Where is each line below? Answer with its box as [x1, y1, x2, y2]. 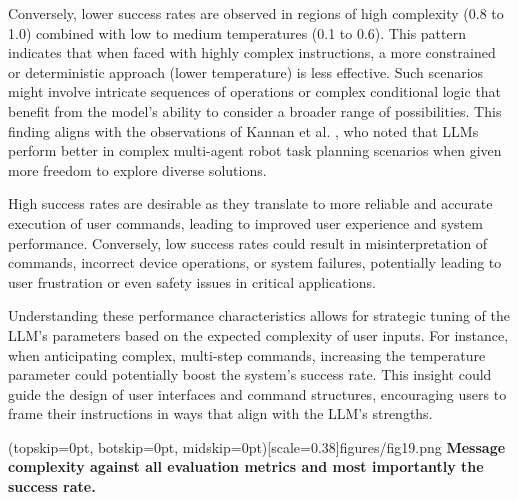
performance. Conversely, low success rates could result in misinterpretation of [8, 232, 488, 253]
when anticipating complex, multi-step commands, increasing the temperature [8, 344, 486, 365]
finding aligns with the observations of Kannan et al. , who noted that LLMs [8, 120, 479, 141]
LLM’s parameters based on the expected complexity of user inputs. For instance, [8, 324, 509, 345]
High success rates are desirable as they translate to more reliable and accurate [8, 193, 493, 214]
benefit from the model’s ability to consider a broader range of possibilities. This [8, 100, 502, 121]
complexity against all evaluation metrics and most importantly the [8, 456, 484, 477]
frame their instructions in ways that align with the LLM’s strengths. [8, 403, 433, 424]
